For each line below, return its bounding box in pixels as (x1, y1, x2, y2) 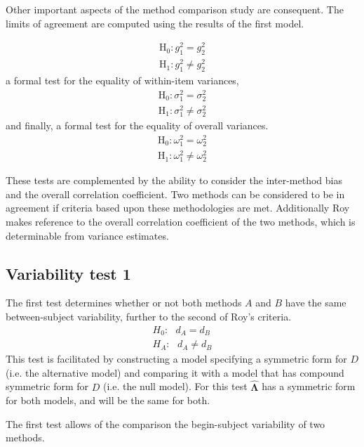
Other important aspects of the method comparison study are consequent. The (6, 2, 344, 16)
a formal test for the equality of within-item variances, (6, 73, 239, 87)
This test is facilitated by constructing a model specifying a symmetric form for (6, 351, 347, 366)
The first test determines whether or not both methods (6, 295, 242, 310)
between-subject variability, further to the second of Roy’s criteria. (6, 309, 292, 324)
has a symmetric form (262, 379, 356, 394)
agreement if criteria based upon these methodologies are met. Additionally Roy (6, 200, 350, 215)
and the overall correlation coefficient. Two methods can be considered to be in (6, 186, 345, 201)
